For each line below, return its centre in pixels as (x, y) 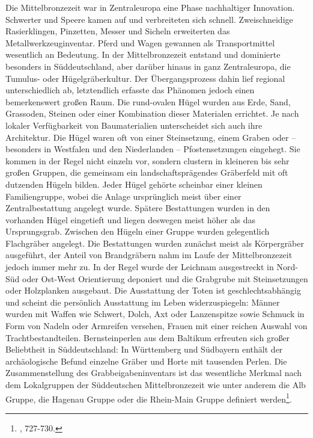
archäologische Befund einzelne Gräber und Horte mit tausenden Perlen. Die (146, 361)
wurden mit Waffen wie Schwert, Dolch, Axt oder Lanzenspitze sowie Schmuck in (155, 314)
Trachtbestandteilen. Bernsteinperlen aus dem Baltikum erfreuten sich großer (148, 337)
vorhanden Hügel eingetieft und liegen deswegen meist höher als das (131, 219)
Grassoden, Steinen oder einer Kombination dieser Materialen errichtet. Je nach (152, 113)
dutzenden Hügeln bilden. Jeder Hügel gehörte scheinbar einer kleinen (134, 184)
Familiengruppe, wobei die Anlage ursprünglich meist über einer (123, 196)
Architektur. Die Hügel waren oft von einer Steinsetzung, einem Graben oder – (151, 137)
